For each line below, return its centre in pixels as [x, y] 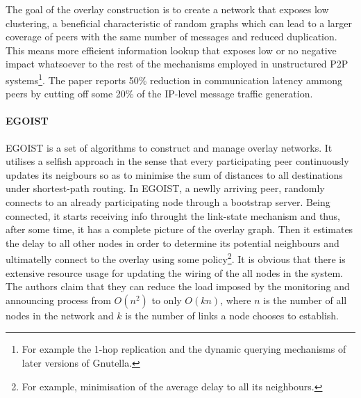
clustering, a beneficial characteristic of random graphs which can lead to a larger [179, 23]
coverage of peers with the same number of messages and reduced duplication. [171, 37]
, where [236, 300]
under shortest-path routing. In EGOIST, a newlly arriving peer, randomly [165, 188]
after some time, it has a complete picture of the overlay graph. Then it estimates [179, 229]
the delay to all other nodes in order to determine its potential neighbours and [173, 242]
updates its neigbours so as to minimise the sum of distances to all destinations [174, 174]
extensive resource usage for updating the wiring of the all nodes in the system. [174, 272]
